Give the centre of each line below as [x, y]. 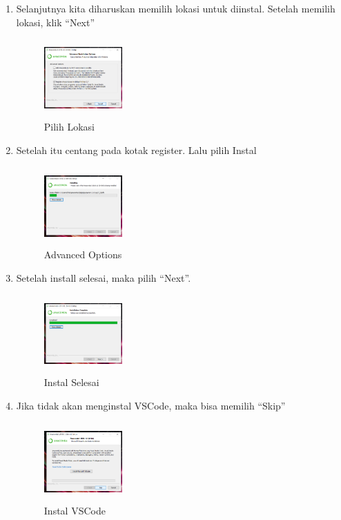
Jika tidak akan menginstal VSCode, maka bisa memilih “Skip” [151, 406]
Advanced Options [83, 254]
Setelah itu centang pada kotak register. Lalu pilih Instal [136, 150]
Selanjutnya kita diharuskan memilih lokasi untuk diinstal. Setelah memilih [176, 8]
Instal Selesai [71, 382]
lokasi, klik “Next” [56, 22]
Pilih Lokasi [69, 127]
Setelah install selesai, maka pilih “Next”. [104, 277]
